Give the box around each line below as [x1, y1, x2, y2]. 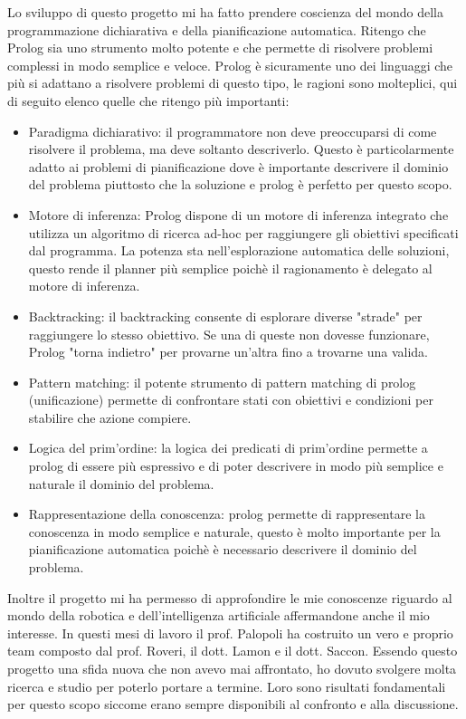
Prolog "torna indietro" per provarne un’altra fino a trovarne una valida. [28, 342, 429, 361]
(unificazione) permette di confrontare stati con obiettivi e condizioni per [28, 390, 433, 409]
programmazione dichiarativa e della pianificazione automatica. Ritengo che [7, 20, 426, 39]
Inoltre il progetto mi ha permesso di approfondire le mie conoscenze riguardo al [7, 588, 452, 607]
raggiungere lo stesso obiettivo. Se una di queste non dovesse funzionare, [28, 324, 430, 343]
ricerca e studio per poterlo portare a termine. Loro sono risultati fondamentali [7, 676, 446, 695]
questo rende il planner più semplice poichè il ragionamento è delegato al [28, 258, 433, 277]
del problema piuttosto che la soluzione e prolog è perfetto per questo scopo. [28, 175, 452, 194]
